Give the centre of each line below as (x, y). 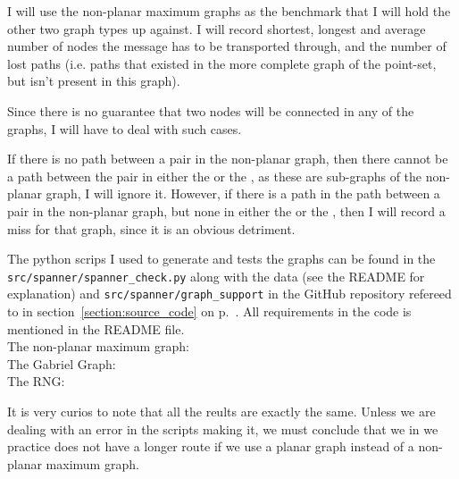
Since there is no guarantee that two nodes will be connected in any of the (211, 110)
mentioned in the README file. (96, 328)
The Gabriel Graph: (62, 363)
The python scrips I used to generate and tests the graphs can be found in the (221, 259)
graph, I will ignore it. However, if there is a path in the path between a (243, 193)
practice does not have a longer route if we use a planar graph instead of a (211, 446)
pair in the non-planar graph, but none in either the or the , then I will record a (226, 210)
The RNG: (36, 381)
